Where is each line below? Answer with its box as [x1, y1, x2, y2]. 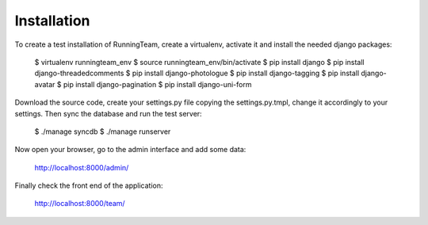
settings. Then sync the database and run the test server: [14, 109, 202, 118]
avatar [34, 79, 55, 89]
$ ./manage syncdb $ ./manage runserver [34, 127, 171, 136]
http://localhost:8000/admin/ [34, 162, 129, 172]
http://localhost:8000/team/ [34, 199, 126, 208]
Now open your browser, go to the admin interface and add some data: [14, 145, 246, 154]
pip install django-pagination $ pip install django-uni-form [63, 79, 252, 89]
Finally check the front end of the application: [14, 181, 163, 190]
